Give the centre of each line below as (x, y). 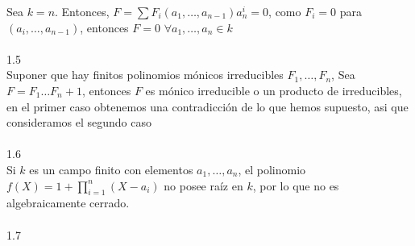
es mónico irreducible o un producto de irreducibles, (274, 90)
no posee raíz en (203, 185)
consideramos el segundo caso (79, 122)
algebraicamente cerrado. (68, 203)
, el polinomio (272, 169)
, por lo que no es (296, 185)
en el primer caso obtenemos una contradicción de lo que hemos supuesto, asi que (207, 106)
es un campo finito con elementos (111, 169)
